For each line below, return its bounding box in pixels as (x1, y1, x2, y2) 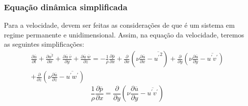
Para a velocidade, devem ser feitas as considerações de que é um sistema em (4, 20, 235, 30)
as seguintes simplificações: (4, 39, 84, 49)
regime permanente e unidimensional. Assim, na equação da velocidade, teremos (4, 29, 244, 39)
